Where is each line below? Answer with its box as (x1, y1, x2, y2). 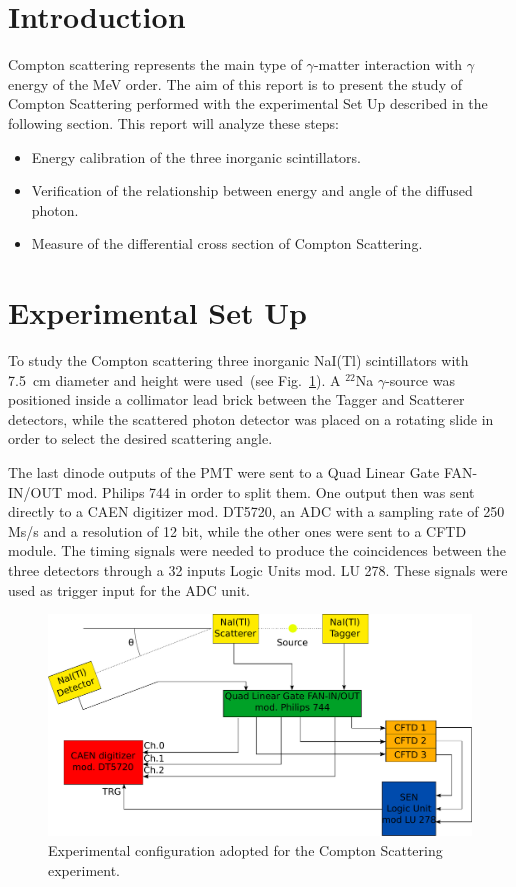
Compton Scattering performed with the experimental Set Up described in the (8, 93, 488, 114)
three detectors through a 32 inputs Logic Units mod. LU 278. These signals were (8, 559, 508, 580)
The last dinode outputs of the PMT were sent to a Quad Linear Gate (8, 461, 440, 482)
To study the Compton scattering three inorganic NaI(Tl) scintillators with (8, 350, 469, 370)
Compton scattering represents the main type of (8, 54, 302, 75)
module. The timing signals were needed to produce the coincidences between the (8, 540, 507, 561)
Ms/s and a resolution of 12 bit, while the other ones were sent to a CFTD (8, 520, 467, 541)
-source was (385, 369, 455, 390)
